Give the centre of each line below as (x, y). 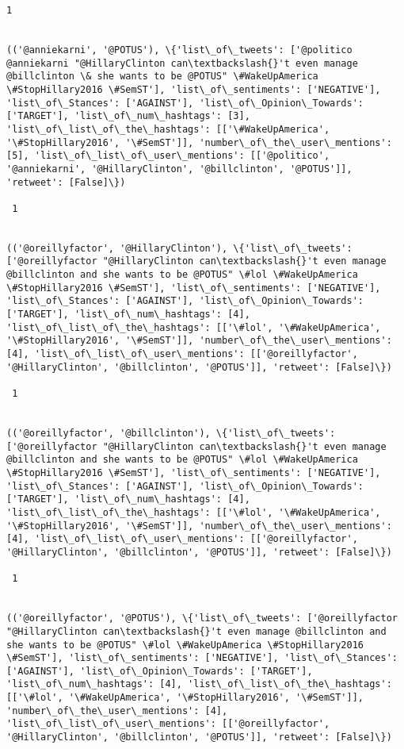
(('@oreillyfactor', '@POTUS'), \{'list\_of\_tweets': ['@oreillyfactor (202, 618)
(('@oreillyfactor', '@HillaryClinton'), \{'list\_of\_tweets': (179, 248)
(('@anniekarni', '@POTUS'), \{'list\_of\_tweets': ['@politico (179, 50)
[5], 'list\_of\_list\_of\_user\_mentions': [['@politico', (168, 156)
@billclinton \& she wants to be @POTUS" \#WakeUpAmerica (162, 77)
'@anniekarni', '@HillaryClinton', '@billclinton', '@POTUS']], (179, 169)
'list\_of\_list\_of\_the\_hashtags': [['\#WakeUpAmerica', (168, 129)
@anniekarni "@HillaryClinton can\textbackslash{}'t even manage (182, 63)
